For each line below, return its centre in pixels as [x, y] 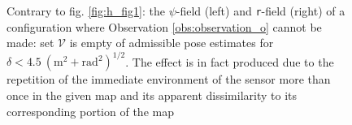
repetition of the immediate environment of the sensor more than [169, 79]
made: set [30, 43]
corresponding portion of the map [90, 111]
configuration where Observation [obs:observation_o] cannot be [164, 26]
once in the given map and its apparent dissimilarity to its [152, 95]
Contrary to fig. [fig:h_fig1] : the [86, 11]
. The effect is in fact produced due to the [230, 61]
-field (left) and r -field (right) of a [261, 11]
